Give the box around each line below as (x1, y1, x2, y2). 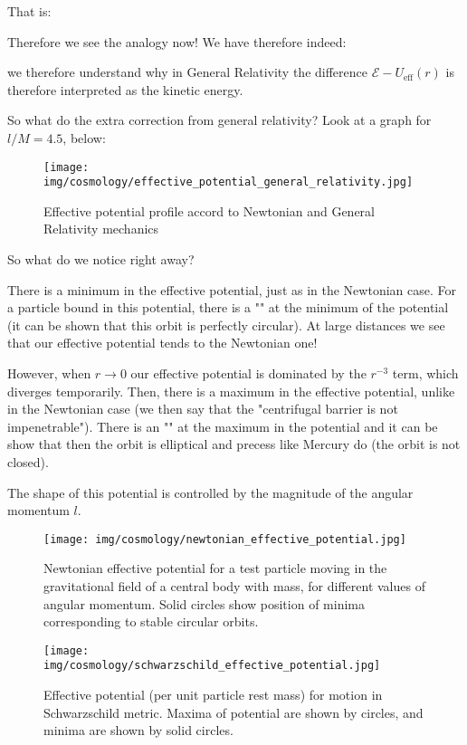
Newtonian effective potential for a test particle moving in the (43, 559, 387, 578)
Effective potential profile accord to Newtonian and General (43, 201, 375, 220)
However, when (7, 364, 91, 383)
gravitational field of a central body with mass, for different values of (43, 577, 425, 596)
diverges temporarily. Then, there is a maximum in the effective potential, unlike (7, 381, 455, 400)
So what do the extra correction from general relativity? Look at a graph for (7, 110, 432, 129)
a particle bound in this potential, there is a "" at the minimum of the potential (7, 298, 449, 317)
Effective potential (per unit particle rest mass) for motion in (43, 685, 383, 704)
